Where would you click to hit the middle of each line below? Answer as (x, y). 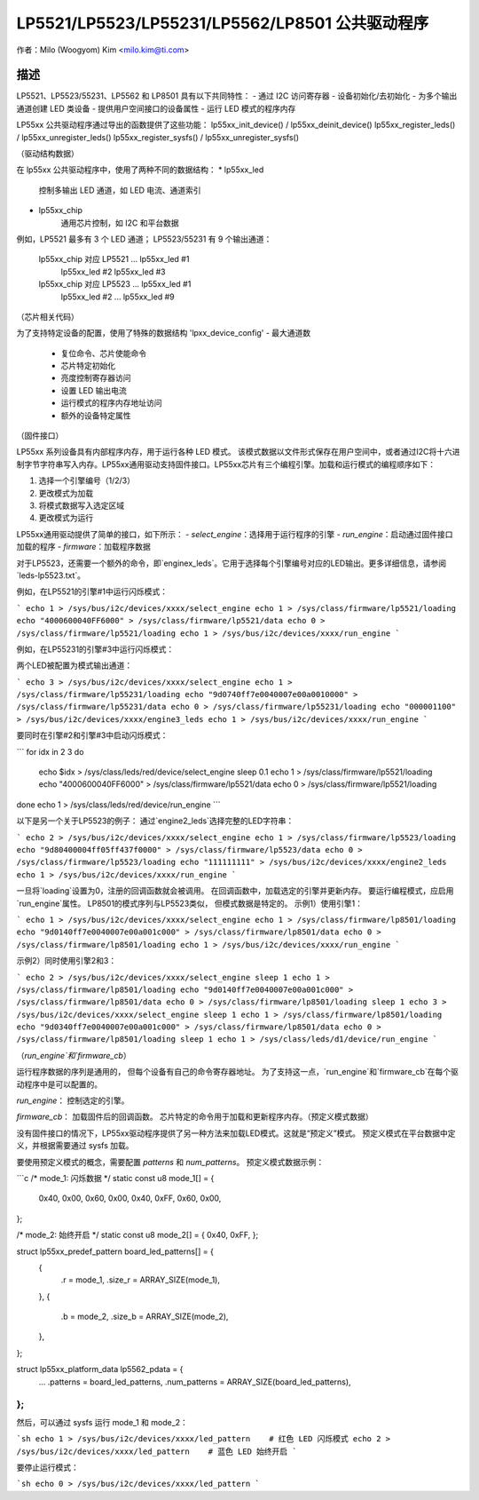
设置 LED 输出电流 (94, 390)
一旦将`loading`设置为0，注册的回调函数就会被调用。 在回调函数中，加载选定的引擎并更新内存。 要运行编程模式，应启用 (235, 891)
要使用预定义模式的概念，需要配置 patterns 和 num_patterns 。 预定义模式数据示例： (170, 1162)
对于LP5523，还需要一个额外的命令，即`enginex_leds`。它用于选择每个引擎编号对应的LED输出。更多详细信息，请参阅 (232, 563)
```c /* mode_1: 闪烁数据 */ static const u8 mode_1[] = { (115, 1178)
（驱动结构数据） (47, 154)
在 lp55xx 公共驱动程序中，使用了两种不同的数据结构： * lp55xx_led (140, 170)
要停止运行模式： (47, 1467)
